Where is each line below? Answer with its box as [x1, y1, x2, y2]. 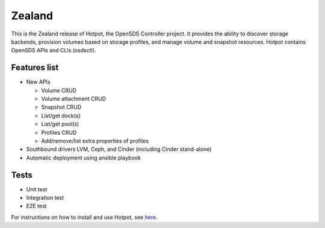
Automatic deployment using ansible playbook [26, 154, 141, 161]
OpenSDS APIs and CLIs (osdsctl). [11, 47, 96, 54]
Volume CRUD [41, 87, 77, 94]
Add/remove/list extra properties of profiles [41, 137, 149, 144]
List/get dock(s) [41, 112, 81, 119]
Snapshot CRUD [41, 103, 82, 111]
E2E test [26, 202, 47, 210]
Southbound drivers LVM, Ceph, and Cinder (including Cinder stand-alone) [26, 146, 212, 153]
